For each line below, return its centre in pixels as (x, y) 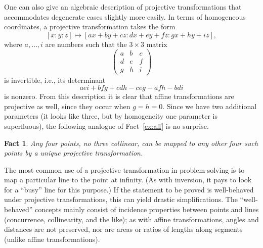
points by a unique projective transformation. (74, 153)
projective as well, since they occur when (67, 106)
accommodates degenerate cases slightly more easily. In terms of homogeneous (125, 16)
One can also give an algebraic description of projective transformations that (123, 7)
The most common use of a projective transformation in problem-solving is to (124, 169)
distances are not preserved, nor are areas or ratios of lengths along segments (123, 229)
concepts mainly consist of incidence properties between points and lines (147, 209)
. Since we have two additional (210, 106)
